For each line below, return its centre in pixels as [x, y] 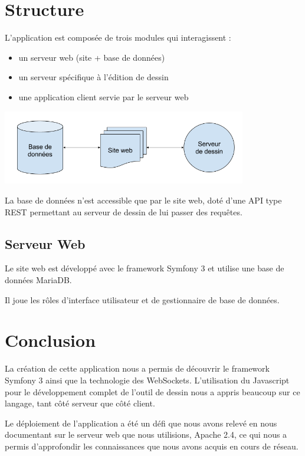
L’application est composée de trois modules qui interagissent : [118, 37]
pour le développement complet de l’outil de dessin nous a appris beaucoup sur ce [152, 391]
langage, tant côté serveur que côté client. [80, 403]
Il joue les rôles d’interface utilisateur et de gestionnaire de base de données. [142, 299]
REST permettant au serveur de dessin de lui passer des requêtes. [124, 211]
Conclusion [50, 340]
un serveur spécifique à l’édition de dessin [94, 77]
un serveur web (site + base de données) [92, 57]
